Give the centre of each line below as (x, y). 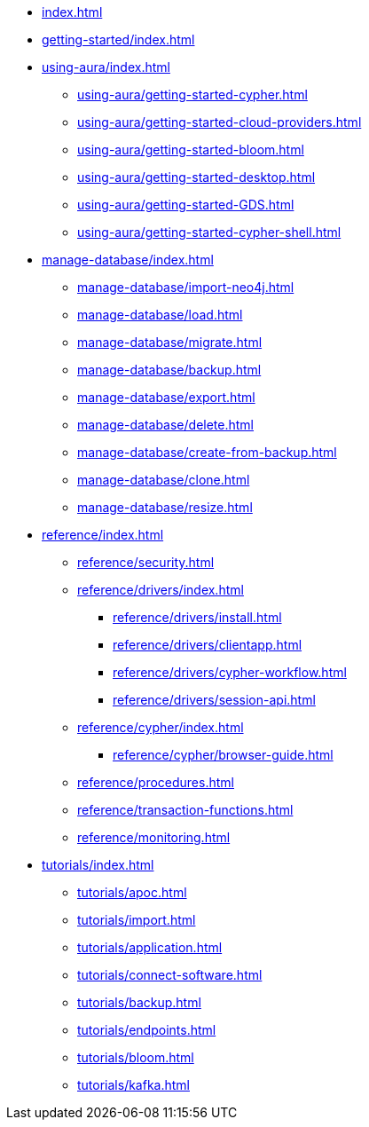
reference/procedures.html (156, 782)
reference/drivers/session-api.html (214, 700)
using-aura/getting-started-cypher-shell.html (209, 232)
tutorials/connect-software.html (170, 975)
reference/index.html (103, 535)
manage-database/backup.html (169, 370)
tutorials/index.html (98, 865)
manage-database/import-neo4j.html (186, 287)
